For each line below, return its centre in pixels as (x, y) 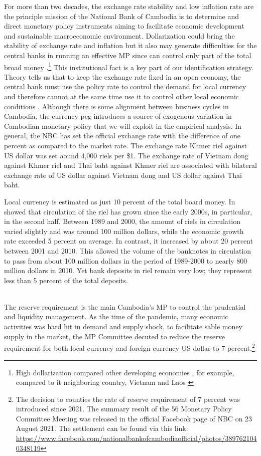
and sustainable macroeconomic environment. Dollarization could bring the (119, 35)
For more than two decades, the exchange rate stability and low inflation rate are (129, 6)
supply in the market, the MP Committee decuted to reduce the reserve (114, 336)
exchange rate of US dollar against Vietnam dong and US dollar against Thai (123, 175)
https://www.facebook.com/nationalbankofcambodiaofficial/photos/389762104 (136, 438)
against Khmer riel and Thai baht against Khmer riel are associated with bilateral (130, 165)
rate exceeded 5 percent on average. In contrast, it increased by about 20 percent (129, 241)
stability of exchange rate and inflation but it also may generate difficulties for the (130, 45)
